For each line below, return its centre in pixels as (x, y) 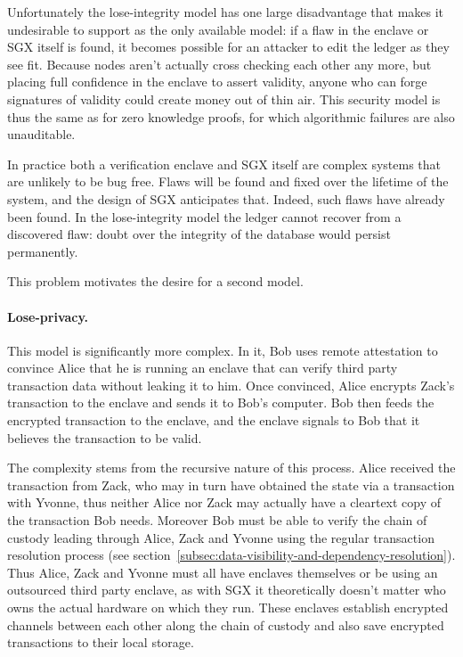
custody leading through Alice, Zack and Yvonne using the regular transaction (221, 537)
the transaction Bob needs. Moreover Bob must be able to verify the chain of (217, 520)
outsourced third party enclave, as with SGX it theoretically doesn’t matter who (227, 590)
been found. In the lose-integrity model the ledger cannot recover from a (204, 216)
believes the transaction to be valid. (105, 437)
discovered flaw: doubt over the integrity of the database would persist (199, 234)
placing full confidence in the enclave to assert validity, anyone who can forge (217, 82)
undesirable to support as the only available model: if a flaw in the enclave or (218, 29)
